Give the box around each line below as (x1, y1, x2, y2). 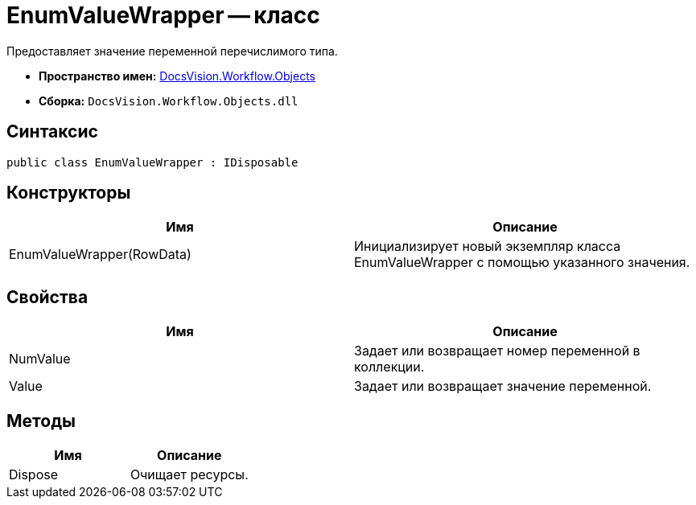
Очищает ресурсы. (130, 466, 249, 483)
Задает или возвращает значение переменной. (354, 378, 652, 395)
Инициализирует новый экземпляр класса (354, 238, 621, 255)
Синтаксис (6, 121, 98, 142)
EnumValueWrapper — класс (6, 2, 320, 29)
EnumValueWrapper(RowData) (9, 246, 192, 263)
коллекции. (354, 359, 425, 376)
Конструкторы (6, 183, 131, 203)
